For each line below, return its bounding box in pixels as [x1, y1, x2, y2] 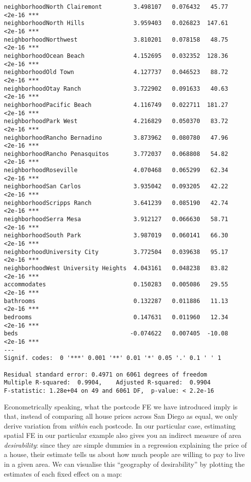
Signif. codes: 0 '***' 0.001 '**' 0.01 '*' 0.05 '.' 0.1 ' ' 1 [4, 355, 221, 362]
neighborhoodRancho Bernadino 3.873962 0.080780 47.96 [4, 134, 228, 141]
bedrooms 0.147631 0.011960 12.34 [4, 313, 228, 321]
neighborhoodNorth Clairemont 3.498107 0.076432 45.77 [4, 3, 228, 10]
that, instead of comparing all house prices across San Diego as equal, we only [4, 411, 238, 421]
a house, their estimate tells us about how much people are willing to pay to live [4, 449, 245, 459]
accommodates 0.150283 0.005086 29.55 [4, 281, 228, 288]
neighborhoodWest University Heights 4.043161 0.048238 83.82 [4, 265, 228, 272]
